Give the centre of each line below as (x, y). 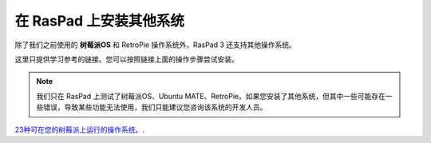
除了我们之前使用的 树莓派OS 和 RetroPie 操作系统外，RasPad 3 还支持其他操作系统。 (156, 45)
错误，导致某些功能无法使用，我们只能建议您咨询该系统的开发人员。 (155, 107)
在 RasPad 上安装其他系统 (100, 21)
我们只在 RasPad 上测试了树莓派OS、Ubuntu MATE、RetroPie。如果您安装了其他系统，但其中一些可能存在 (211, 96)
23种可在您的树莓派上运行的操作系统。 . (80, 129)
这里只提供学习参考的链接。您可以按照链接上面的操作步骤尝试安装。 (127, 59)
